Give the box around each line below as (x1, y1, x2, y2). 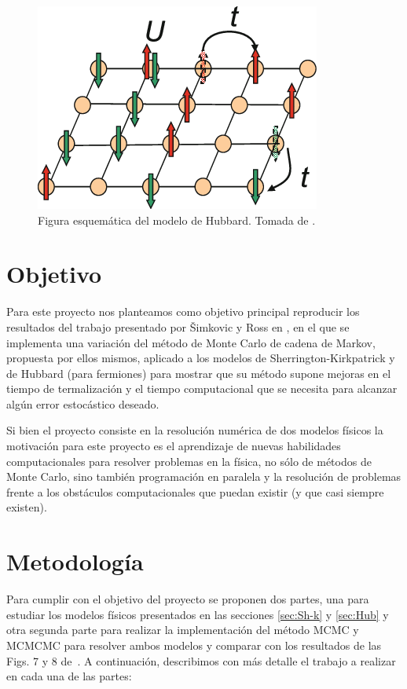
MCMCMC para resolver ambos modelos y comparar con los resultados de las (6, 636, 382, 653)
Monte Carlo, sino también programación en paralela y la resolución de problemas (6, 468, 401, 485)
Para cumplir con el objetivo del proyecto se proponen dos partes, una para (6, 591, 369, 607)
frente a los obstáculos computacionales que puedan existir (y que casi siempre (6, 483, 384, 500)
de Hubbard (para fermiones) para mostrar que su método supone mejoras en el (6, 365, 391, 381)
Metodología (6, 545, 144, 577)
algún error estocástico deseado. (6, 395, 159, 412)
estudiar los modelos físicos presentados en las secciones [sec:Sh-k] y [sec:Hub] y (6, 606, 389, 622)
